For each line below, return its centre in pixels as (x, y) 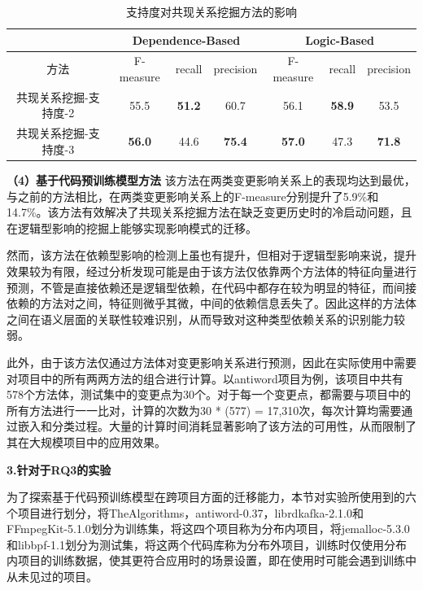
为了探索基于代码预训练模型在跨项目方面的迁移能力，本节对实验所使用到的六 (211, 497)
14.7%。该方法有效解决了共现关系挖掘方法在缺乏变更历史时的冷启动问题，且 (209, 212)
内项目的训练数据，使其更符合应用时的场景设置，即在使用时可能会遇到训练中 (211, 560)
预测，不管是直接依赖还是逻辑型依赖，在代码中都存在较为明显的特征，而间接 (211, 287)
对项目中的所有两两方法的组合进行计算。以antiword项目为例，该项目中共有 (205, 378)
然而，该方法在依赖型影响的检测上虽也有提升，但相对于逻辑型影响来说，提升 (211, 255)
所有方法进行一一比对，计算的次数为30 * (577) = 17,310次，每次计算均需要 (204, 410)
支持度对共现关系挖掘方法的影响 (211, 11)
